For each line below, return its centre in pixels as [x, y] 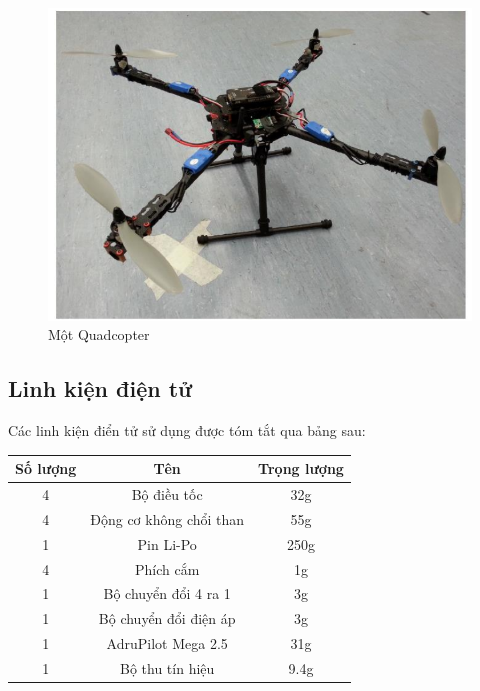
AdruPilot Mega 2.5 [167, 643]
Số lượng [46, 468]
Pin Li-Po [167, 543]
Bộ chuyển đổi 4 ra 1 [167, 593]
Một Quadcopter [99, 334]
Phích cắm [167, 568]
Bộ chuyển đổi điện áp [167, 618]
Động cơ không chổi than [167, 518]
